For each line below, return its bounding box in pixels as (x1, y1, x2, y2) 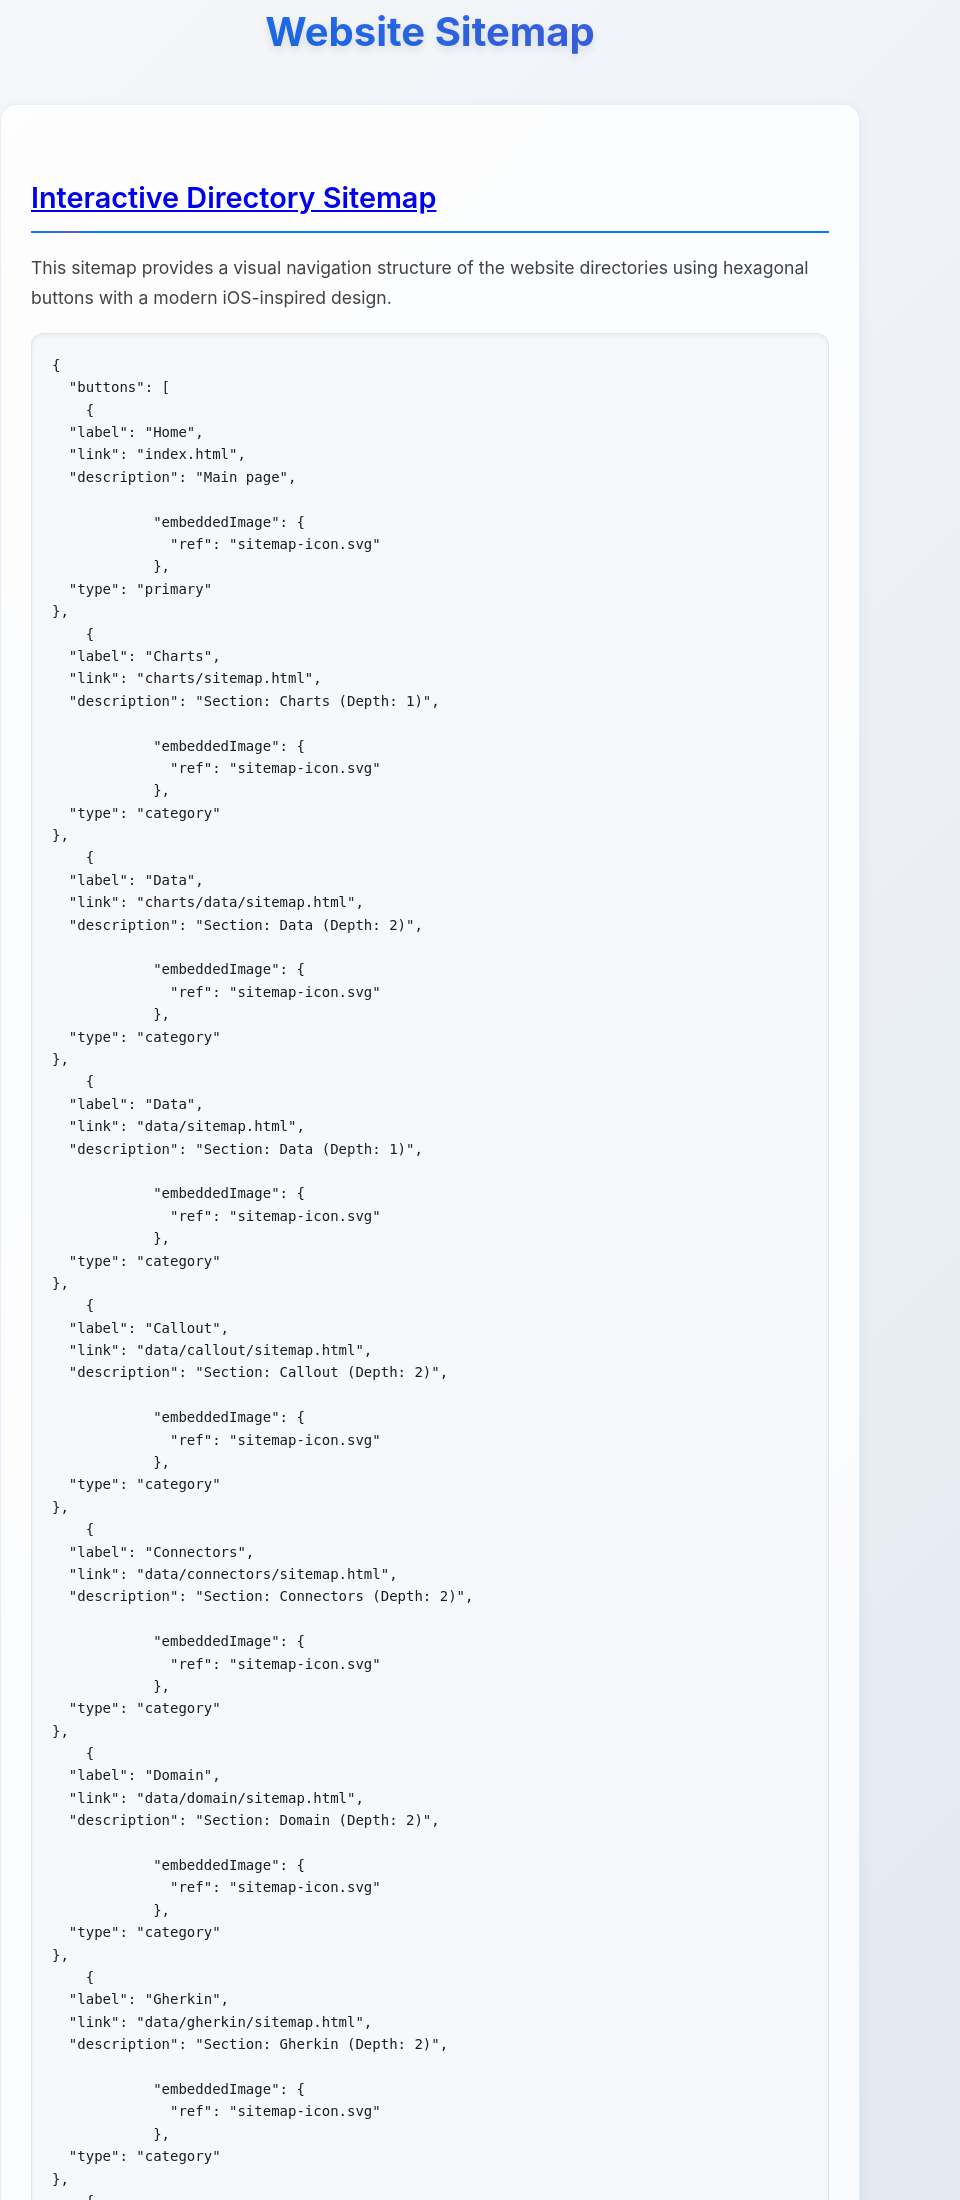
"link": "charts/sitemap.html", (68, 670, 322, 687)
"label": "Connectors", (68, 1543, 255, 1560)
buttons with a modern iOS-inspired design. (31, 286, 392, 308)
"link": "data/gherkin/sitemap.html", (68, 2013, 373, 2030)
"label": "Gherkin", (68, 1991, 230, 2008)
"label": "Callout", (68, 1319, 230, 1336)
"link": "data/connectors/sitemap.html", (68, 1565, 398, 1582)
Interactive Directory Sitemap (31, 180, 437, 215)
